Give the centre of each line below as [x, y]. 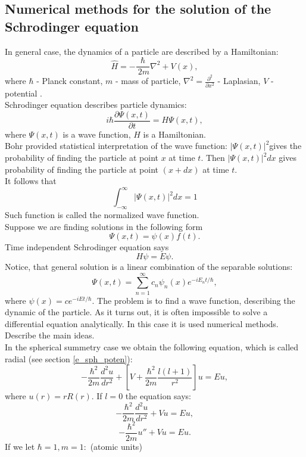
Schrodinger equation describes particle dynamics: [96, 105]
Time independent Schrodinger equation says [87, 247]
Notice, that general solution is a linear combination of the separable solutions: [149, 266]
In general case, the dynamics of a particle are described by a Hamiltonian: [142, 51]
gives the [285, 146]
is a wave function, [97, 134]
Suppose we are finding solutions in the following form [104, 226]
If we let [20, 446]
